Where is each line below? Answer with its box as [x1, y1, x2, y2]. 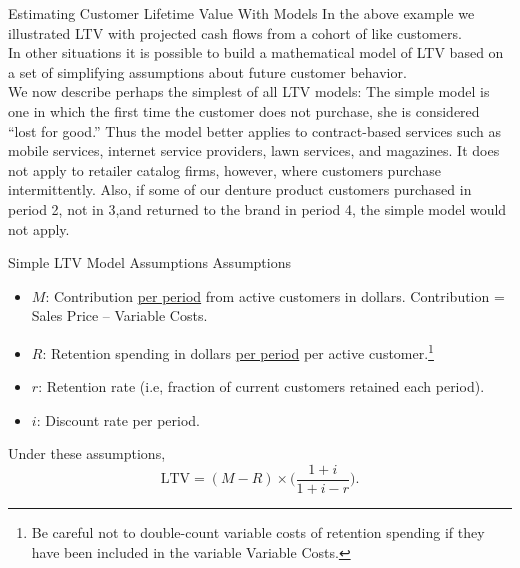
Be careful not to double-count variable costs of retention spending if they [31, 522, 485, 542]
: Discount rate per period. [36, 409, 200, 430]
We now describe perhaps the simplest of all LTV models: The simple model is [8, 81, 490, 102]
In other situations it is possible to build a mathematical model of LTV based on [8, 42, 504, 63]
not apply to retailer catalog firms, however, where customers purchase [8, 159, 441, 180]
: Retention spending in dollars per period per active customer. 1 [42, 339, 434, 363]
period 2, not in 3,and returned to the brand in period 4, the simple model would [8, 198, 507, 219]
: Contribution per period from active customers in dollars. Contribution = [45, 285, 505, 306]
